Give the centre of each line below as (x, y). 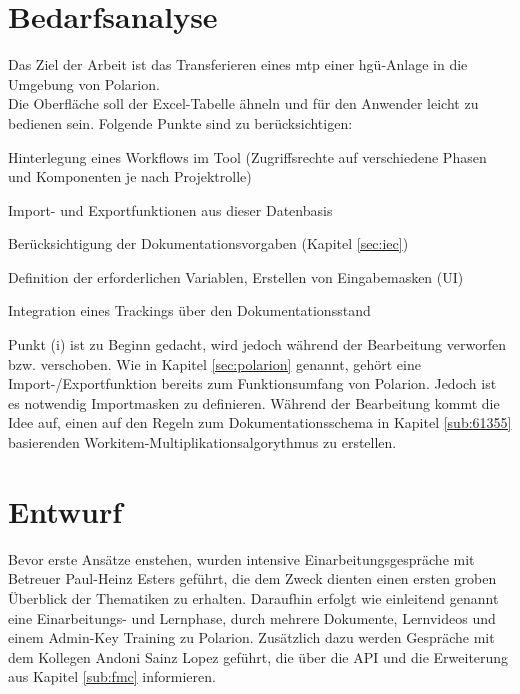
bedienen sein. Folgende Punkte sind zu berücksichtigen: (180, 122)
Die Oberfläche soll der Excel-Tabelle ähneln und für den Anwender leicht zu (243, 103)
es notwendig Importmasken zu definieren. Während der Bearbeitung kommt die (254, 402)
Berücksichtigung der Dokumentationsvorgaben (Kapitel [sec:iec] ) (208, 243)
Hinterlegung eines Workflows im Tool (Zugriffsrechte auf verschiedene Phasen (247, 156)
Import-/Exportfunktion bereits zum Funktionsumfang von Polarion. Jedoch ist (252, 383)
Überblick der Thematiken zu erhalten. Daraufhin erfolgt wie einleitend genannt (253, 597)
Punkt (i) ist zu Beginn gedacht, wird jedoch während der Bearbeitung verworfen (257, 344)
